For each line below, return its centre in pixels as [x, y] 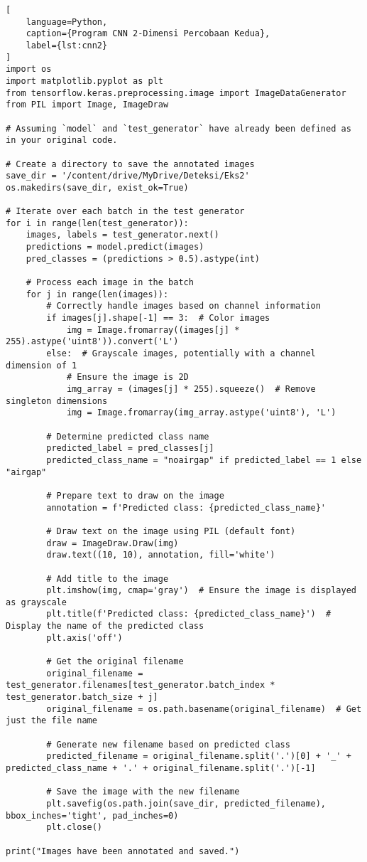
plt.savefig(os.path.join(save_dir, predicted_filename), [186, 803]
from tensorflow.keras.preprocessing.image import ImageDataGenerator [176, 93]
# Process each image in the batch [110, 283]
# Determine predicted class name [128, 436]
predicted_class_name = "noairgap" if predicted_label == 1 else [204, 460]
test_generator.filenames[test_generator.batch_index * [141, 685]
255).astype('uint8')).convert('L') [92, 342]
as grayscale [36, 602]
